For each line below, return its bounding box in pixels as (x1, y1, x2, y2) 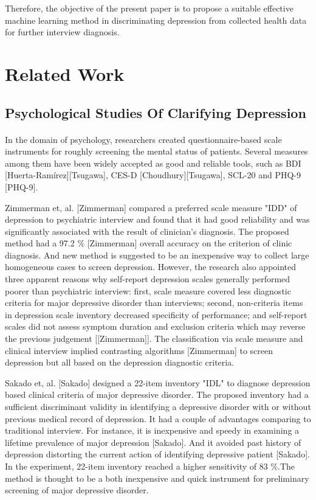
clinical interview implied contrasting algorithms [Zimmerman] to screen (5, 344, 273, 356)
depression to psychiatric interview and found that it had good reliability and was (5, 213, 310, 226)
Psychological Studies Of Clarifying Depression (5, 103, 306, 122)
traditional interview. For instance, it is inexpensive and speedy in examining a (5, 424, 300, 437)
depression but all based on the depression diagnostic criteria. (5, 356, 235, 369)
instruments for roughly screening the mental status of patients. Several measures (5, 145, 308, 158)
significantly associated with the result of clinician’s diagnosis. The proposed (5, 224, 289, 237)
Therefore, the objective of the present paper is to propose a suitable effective (5, 2, 294, 14)
